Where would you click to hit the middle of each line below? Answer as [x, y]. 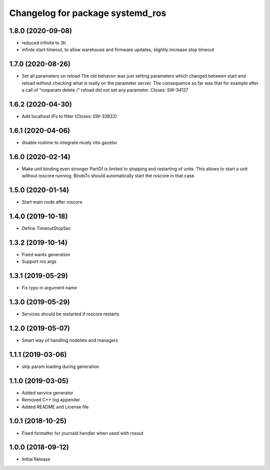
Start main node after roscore [52, 202]
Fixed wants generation [46, 254]
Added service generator [47, 392]
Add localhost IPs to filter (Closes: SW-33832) [69, 116]
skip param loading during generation [60, 366]
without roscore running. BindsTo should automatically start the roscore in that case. [109, 176]
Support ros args [39, 262]
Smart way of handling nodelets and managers [70, 340]
